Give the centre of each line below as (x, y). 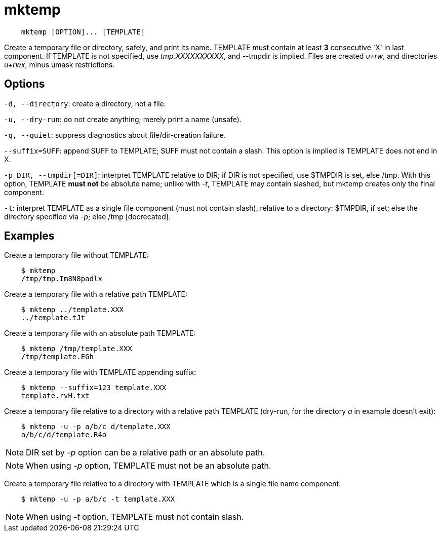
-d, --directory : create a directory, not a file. (85, 103)
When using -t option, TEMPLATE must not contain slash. (135, 517)
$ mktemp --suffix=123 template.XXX (94, 388)
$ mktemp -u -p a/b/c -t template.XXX (98, 499)
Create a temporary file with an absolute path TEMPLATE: (100, 333)
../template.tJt (53, 318)
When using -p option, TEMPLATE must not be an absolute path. (149, 466)
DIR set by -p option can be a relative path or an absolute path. (146, 453)
